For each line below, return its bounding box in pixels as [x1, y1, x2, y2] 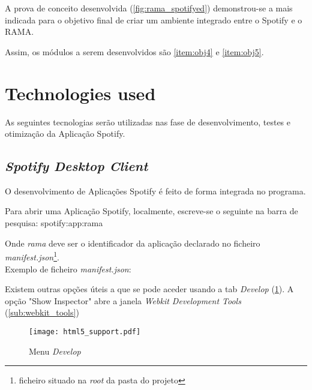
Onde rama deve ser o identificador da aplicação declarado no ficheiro [5, 236, 260, 249]
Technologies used [5, 80, 156, 105]
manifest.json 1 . [5, 249, 59, 263]
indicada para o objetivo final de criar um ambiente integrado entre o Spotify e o [5, 13, 302, 26]
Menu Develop [29, 344, 81, 357]
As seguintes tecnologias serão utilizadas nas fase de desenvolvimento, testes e [5, 115, 291, 128]
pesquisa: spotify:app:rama [5, 217, 103, 229]
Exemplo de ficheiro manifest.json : [5, 262, 131, 275]
